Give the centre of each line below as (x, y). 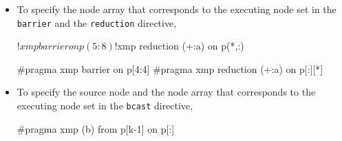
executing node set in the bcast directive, (105, 106)
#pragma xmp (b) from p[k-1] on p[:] (96, 128)
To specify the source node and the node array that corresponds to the (166, 92)
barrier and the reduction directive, (97, 22)
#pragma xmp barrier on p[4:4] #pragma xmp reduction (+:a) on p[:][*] (170, 68)
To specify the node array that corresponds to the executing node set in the (177, 9)
